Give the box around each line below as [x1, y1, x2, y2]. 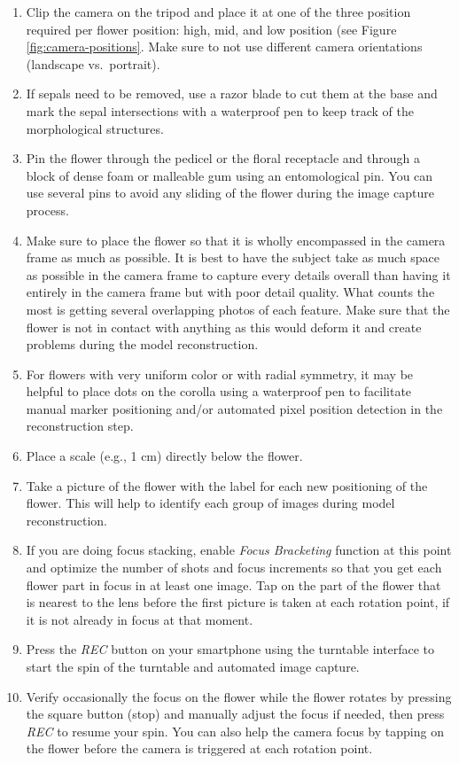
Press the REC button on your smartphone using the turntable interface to [26, 640, 434, 658]
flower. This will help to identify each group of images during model [26, 494, 395, 512]
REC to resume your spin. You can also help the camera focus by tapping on [26, 721, 444, 740]
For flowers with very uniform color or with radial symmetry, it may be [26, 364, 414, 383]
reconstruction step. [26, 417, 134, 435]
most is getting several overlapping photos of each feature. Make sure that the [26, 300, 450, 318]
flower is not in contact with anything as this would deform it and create [26, 317, 422, 336]
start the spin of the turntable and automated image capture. [26, 658, 360, 675]
